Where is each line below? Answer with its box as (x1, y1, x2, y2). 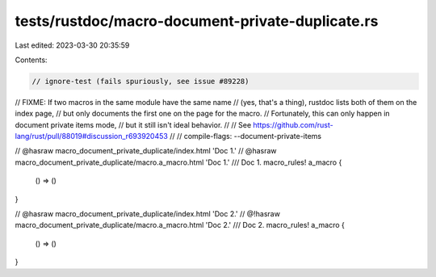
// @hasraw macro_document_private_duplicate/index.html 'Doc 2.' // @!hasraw (15, 209, 280, 219)
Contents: (15, 55, 48, 65)
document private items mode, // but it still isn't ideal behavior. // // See (15, 120, 252, 129)
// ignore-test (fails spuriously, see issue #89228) (31, 77, 249, 86)
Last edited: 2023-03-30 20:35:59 (15, 40, 130, 50)
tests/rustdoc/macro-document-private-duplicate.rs (15, 12, 379, 30)
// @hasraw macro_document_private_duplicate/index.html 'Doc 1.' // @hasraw (15, 146, 278, 156)
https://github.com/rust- (253, 120, 334, 129)
